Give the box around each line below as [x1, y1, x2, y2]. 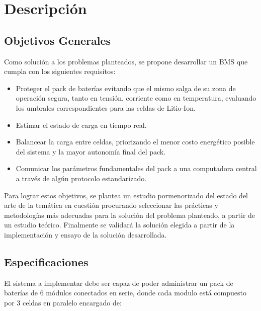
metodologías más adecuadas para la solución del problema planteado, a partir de [4, 209, 255, 220]
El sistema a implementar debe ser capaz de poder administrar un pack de [4, 277, 233, 288]
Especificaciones [4, 254, 89, 269]
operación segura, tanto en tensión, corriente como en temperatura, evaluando [16, 93, 256, 103]
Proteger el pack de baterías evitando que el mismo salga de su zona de [16, 83, 236, 93]
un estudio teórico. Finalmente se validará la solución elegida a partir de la [4, 219, 235, 230]
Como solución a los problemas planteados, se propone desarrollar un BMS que [4, 56, 248, 66]
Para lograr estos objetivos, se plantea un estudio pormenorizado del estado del [4, 190, 248, 200]
